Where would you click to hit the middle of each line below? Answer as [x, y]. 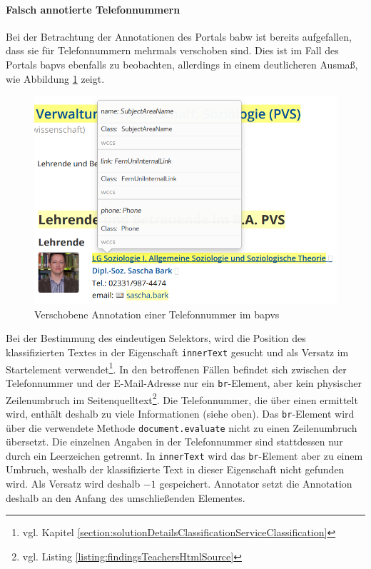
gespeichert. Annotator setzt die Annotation [256, 484]
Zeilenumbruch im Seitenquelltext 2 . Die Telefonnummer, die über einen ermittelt [182, 398]
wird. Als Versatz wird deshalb [73, 484]
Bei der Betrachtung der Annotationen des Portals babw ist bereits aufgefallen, [179, 36]
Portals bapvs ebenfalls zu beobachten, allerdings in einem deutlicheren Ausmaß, [182, 64]
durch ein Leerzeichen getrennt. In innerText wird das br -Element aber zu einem [184, 455]
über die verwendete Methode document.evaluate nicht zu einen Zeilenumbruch [182, 427]
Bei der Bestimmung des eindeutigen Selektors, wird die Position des [156, 338]
